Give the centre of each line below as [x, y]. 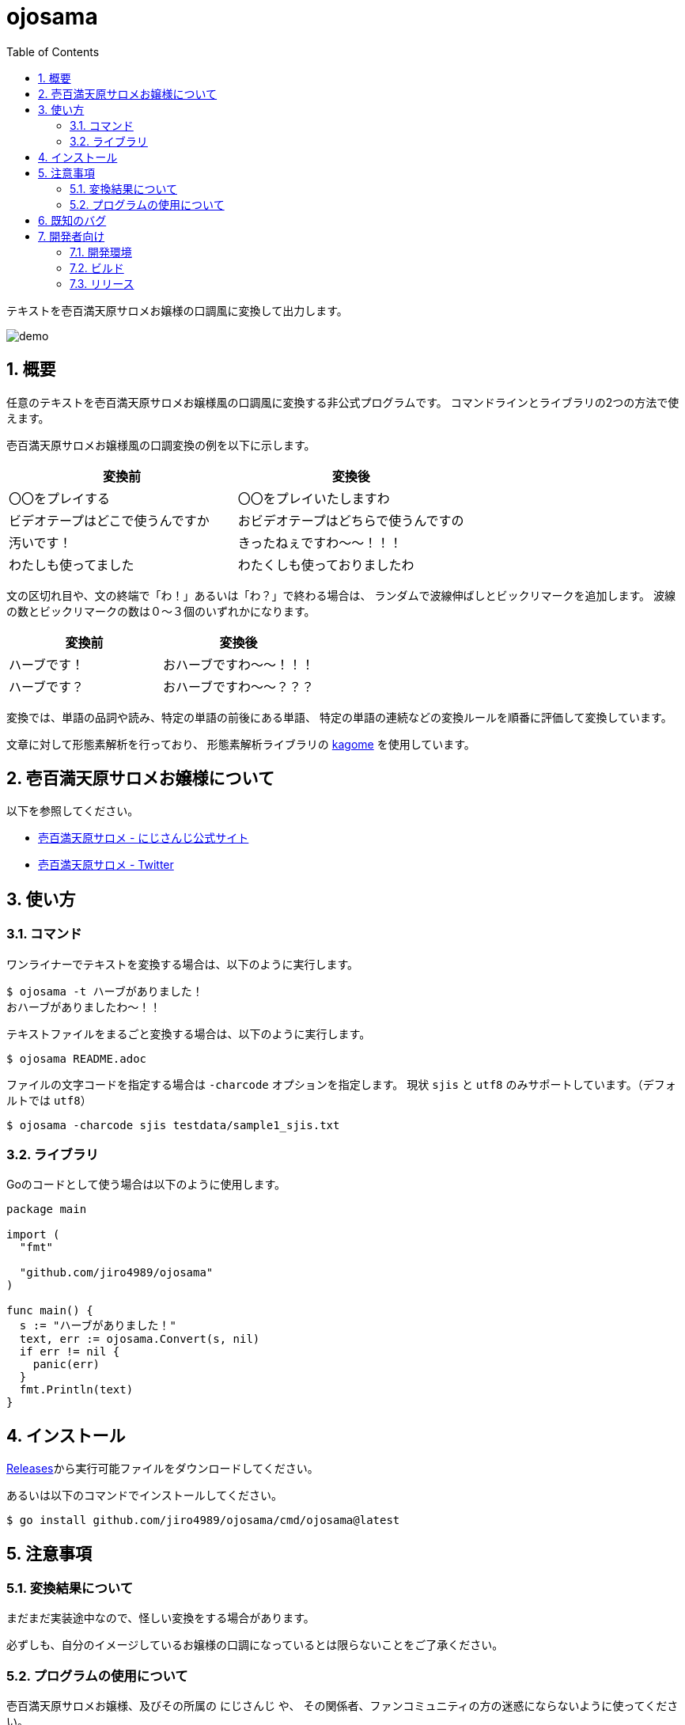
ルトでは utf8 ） [49, 1100]
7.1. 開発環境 [101, 252]
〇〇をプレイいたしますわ [314, 498]
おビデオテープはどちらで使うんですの [351, 520]
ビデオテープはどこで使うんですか [109, 520]
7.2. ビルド [97, 267]
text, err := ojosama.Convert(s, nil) [140, 1339]
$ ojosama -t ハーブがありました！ [105, 991]
